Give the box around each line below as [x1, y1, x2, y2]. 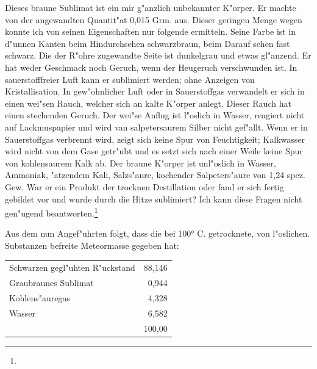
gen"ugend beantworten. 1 [5, 205, 98, 219]
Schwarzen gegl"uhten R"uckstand [9, 261, 135, 274]
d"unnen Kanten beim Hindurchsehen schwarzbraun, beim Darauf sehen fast [5, 37, 290, 49]
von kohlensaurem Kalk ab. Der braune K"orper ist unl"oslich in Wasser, [5, 156, 276, 169]
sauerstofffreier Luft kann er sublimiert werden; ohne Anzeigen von [5, 73, 255, 85]
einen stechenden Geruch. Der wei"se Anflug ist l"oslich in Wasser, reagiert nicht [5, 109, 305, 121]
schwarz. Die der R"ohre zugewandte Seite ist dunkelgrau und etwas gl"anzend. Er [5, 49, 312, 62]
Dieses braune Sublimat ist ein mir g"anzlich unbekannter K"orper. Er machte [5, 1, 296, 13]
